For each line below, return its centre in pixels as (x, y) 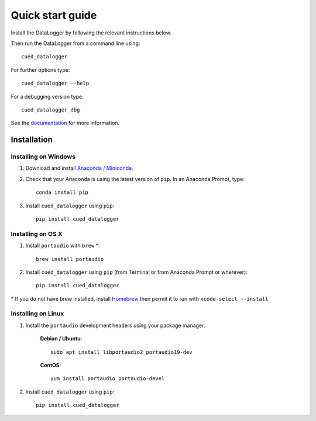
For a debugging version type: (47, 96)
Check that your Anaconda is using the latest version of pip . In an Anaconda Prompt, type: (135, 179)
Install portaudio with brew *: (63, 246)
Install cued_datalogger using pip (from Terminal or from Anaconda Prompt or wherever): (137, 272)
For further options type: (40, 69)
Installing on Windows (43, 156)
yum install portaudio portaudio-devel (108, 379)
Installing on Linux (37, 314)
